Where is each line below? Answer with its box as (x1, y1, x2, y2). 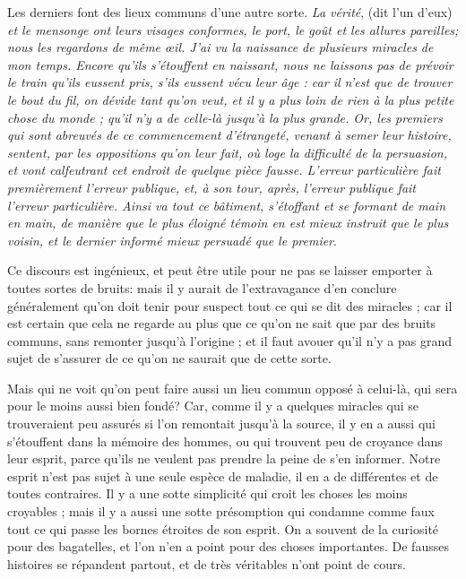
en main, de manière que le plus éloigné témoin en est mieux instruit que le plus (7, 213, 449, 232)
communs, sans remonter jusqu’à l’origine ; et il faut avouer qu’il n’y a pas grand (7, 331, 453, 350)
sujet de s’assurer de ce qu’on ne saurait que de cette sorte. (7, 349, 332, 367)
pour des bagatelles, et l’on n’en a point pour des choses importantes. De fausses (7, 537, 449, 556)
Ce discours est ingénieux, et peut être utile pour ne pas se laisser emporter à (7, 261, 433, 280)
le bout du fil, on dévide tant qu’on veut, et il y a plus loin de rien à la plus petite (7, 90, 454, 108)
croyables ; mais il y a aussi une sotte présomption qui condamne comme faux (7, 502, 435, 521)
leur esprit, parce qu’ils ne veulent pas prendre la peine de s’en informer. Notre (7, 449, 441, 468)
